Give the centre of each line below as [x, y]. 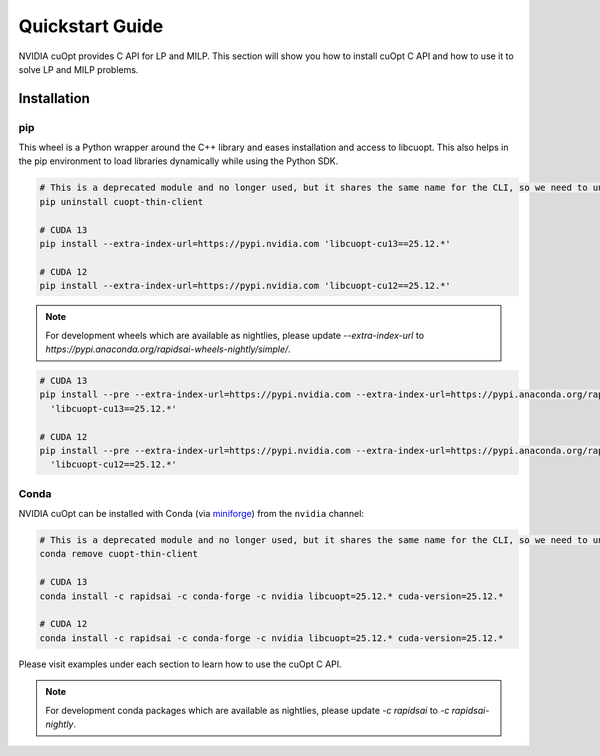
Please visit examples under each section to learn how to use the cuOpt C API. [180, 664]
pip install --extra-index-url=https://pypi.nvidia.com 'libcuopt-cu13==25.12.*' [245, 244]
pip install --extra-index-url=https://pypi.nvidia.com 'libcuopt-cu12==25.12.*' [245, 286]
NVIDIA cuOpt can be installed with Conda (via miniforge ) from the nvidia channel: [191, 514]
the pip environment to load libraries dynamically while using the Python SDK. [178, 161]
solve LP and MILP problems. [78, 69]
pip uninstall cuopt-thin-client [121, 201]
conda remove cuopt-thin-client [119, 554]
